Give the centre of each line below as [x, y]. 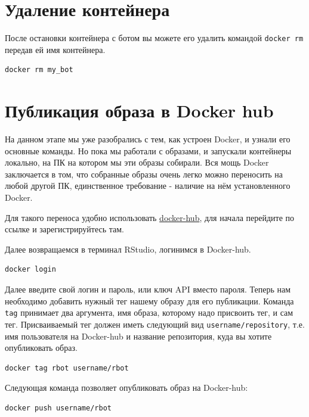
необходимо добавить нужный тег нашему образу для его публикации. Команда [149, 301]
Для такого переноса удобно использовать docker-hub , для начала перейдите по [150, 217]
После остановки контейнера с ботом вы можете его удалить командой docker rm [154, 38]
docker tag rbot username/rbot [67, 368]
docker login [30, 270]
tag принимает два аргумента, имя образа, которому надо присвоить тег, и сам [149, 312]
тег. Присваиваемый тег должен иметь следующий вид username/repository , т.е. [155, 324]
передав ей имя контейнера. [55, 49]
